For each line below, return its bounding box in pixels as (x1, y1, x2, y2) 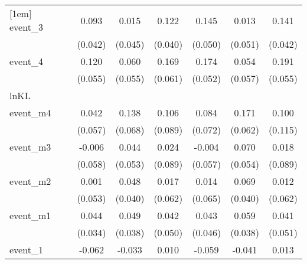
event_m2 (9, 174, 51, 188)
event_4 (9, 54, 43, 68)
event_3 (9, 20, 43, 34)
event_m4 (9, 106, 51, 119)
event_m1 (9, 208, 51, 222)
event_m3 (9, 140, 51, 154)
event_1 (9, 243, 43, 256)
